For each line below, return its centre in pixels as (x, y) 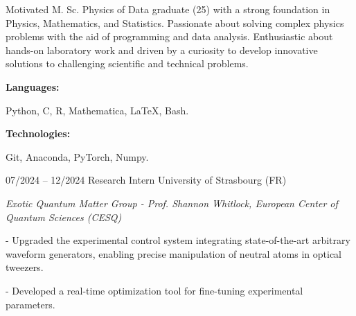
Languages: (33, 86)
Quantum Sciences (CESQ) (64, 217)
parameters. (30, 304)
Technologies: (38, 133)
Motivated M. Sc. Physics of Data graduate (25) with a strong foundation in (168, 9)
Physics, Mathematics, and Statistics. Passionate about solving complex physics (175, 23)
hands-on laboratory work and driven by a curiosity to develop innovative (162, 50)
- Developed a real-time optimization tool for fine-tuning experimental (154, 290)
